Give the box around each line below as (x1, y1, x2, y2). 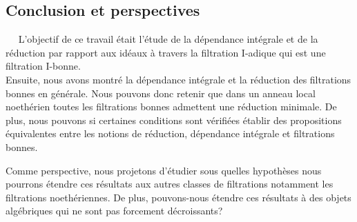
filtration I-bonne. (6, 59, 81, 73)
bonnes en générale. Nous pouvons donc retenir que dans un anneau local (6, 85, 316, 100)
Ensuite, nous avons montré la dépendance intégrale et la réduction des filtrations (6, 72, 351, 86)
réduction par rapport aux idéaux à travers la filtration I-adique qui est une (6, 45, 326, 59)
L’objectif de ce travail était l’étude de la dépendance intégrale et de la (18, 32, 318, 46)
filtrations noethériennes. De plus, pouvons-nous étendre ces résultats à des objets (6, 190, 351, 204)
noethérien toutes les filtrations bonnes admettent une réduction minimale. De (6, 99, 337, 114)
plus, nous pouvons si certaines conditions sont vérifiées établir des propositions (6, 112, 342, 127)
